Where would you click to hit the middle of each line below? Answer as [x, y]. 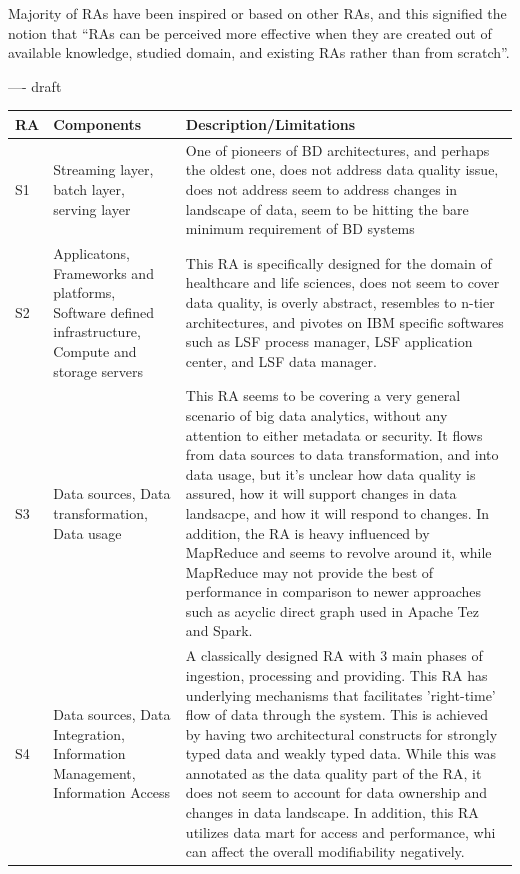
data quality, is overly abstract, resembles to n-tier [340, 301]
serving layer [92, 208]
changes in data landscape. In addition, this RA [332, 812]
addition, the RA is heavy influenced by [307, 532]
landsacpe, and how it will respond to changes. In [337, 512]
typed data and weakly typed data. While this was [340, 753]
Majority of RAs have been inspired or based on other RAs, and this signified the [257, 13]
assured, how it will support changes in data [321, 493]
